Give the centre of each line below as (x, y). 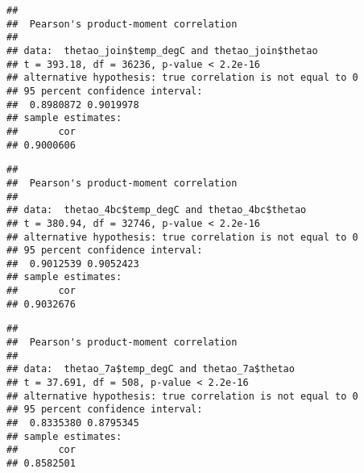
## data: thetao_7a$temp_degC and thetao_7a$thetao (151, 369)
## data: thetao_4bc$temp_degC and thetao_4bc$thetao (157, 210)
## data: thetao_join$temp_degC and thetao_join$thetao (162, 50)
